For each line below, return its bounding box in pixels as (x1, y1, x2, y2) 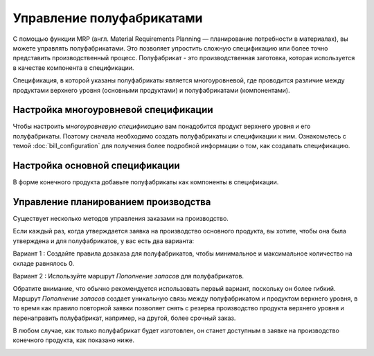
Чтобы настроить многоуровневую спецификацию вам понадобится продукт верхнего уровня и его (12, 122, 311, 131)
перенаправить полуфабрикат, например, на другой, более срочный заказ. (12, 314, 236, 322)
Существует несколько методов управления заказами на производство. (12, 215, 229, 222)
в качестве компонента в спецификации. (12, 63, 134, 72)
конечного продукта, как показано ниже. (12, 336, 135, 344)
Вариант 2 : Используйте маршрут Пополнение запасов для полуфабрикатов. (12, 272, 244, 280)
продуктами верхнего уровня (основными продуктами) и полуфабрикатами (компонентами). (12, 86, 290, 94)
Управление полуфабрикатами (12, 10, 204, 26)
